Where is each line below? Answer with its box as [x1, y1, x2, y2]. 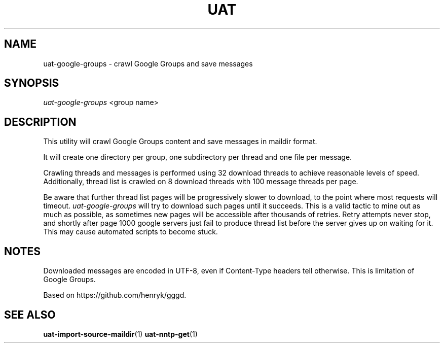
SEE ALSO [4, 308, 56, 321]
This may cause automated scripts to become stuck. [43, 227, 218, 236]
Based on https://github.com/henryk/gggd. [43, 291, 187, 300]
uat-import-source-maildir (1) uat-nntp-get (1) [43, 329, 198, 338]
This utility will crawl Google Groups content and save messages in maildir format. [43, 137, 317, 146]
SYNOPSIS [4, 77, 59, 90]
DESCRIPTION [4, 115, 77, 128]
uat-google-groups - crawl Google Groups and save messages [43, 59, 253, 68]
